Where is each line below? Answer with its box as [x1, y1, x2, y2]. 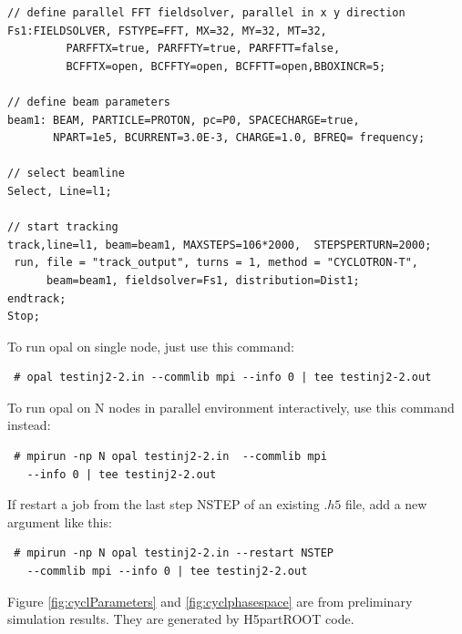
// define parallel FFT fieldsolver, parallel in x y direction [7, 6, 406, 19]
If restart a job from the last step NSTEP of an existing [7, 495, 320, 514]
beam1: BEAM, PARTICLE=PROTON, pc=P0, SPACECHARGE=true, [7, 113, 360, 127]
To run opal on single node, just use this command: [7, 336, 294, 355]
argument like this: [7, 512, 112, 531]
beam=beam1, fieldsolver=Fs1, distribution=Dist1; [46, 273, 360, 287]
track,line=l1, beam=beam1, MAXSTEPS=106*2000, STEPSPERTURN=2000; [7, 238, 432, 251]
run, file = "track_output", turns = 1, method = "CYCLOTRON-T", [14, 256, 419, 270]
